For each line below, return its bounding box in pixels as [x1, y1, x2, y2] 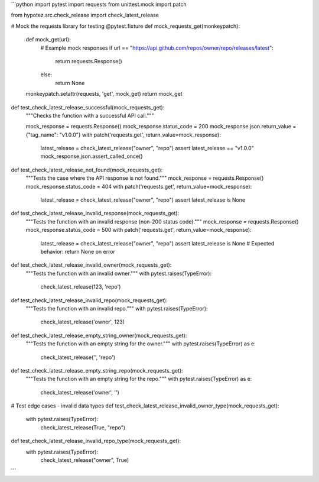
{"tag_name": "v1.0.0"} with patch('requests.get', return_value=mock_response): [25, 131, 221, 138]
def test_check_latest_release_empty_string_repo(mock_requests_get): [11, 367, 183, 374]
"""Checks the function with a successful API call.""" [25, 112, 154, 119]
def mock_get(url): [25, 36, 71, 43]
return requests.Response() [55, 57, 122, 64]
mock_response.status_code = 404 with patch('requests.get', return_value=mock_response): [25, 183, 252, 190]
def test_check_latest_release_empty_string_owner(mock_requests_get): [11, 332, 187, 339]
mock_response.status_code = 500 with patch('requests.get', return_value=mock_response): [25, 227, 252, 234]
